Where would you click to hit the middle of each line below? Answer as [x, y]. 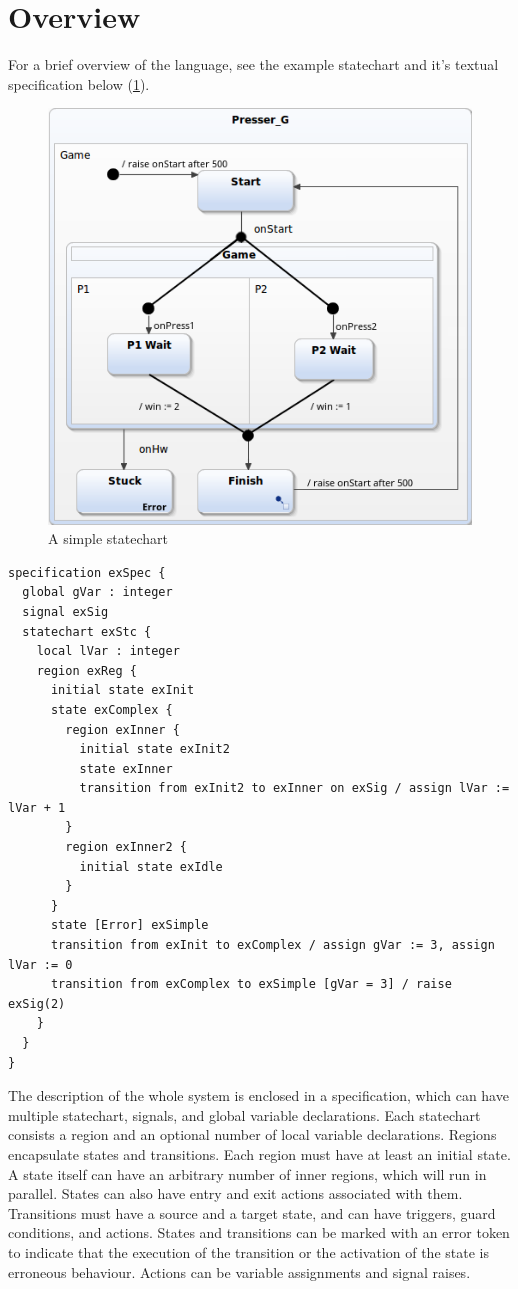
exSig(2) [37, 1003]
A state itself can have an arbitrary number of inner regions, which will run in [247, 1173]
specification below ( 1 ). [79, 83]
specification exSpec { [87, 572]
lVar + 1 [37, 807]
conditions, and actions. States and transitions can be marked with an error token [259, 1232]
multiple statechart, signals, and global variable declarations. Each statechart [244, 1114]
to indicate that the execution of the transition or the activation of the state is [248, 1251]
